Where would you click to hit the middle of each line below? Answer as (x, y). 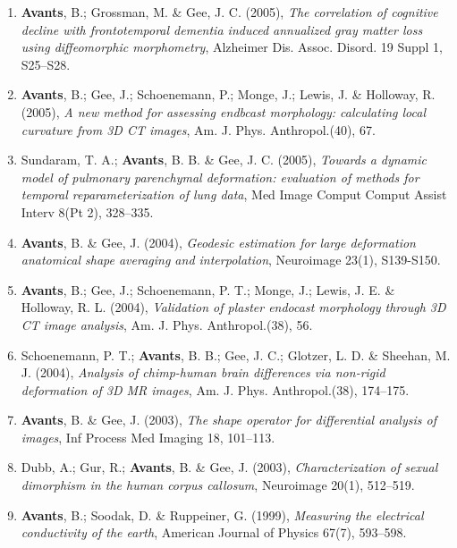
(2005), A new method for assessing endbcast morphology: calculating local (223, 111)
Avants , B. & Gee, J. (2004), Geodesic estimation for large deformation (218, 242)
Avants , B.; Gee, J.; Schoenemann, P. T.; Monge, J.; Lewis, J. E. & (208, 289)
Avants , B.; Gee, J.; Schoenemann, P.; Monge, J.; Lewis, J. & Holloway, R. (228, 94)
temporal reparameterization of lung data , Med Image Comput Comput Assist (234, 194)
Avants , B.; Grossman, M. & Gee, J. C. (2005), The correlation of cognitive (229, 12)
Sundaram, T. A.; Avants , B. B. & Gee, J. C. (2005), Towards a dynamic (224, 160)
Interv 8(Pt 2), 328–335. (87, 211)
